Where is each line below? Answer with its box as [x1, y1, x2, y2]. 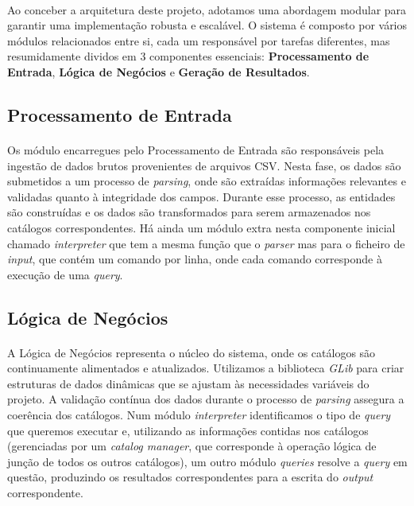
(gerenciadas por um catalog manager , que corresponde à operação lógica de [7, 438, 377, 454]
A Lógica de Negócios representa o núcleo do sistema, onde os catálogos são [7, 344, 376, 360]
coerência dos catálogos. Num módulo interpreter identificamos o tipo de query [7, 407, 391, 423]
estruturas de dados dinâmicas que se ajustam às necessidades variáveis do [7, 375, 370, 391]
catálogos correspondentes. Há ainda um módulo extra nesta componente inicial [7, 219, 396, 235]
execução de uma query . [7, 266, 123, 282]
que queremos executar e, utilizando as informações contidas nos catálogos [7, 422, 369, 438]
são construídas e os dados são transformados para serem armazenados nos [7, 204, 371, 220]
